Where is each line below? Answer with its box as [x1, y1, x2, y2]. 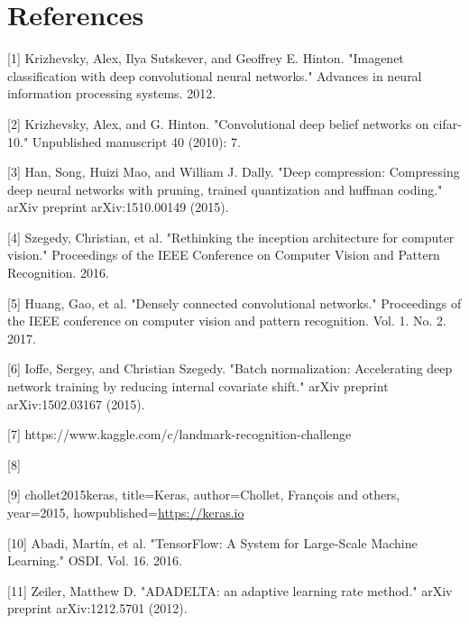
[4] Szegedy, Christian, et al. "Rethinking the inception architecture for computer [7, 227, 455, 246]
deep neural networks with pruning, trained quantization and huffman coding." [7, 179, 443, 198]
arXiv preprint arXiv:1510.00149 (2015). [7, 197, 229, 216]
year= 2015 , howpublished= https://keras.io [7, 503, 244, 521]
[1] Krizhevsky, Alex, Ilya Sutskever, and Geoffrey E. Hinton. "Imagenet [7, 49, 404, 68]
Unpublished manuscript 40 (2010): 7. [32, 132, 242, 151]
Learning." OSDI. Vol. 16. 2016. [7, 551, 182, 570]
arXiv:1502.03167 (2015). [7, 394, 145, 413]
